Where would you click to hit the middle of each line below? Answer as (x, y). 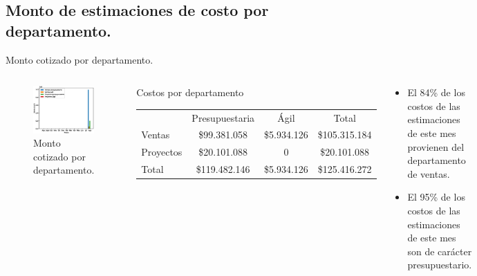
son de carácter (440, 251)
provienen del (436, 146)
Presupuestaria (223, 117)
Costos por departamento (190, 92)
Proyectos (162, 152)
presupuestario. (440, 265)
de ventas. (429, 173)
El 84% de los (436, 92)
